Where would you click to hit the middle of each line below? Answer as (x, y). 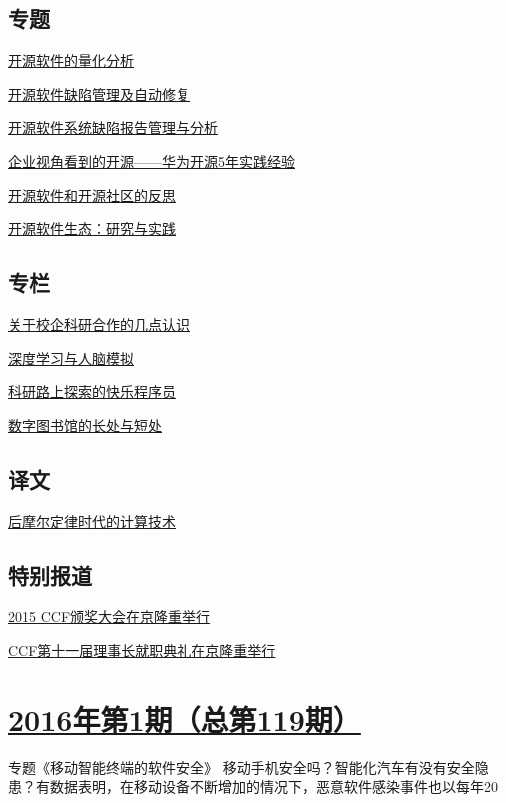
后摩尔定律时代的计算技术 (92, 520)
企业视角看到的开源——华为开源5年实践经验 (151, 160)
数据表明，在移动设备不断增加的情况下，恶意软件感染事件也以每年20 (273, 786)
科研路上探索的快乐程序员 (92, 391)
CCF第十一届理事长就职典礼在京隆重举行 (142, 649)
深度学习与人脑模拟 (71, 357)
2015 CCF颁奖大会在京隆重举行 (109, 616)
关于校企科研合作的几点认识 (99, 323)
